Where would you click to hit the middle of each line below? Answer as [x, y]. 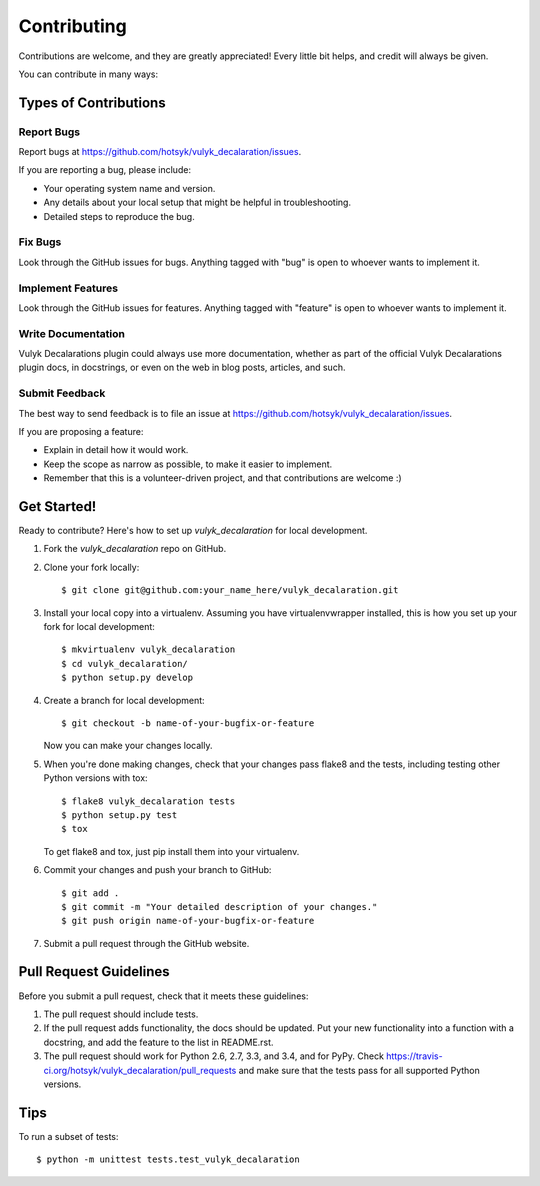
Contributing [72, 26]
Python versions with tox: [96, 778]
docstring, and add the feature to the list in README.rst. [158, 1042]
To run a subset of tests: [68, 1136]
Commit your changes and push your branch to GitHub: [157, 870]
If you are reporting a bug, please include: [105, 170]
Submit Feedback [62, 393]
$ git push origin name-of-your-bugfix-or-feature [188, 921]
